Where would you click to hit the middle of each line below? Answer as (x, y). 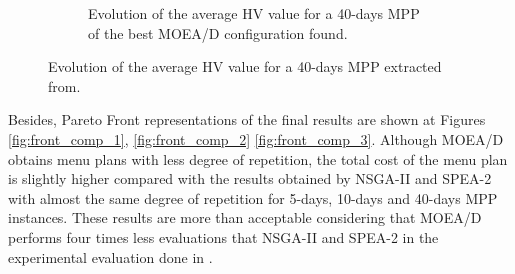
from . (64, 85)
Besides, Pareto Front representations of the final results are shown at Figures (247, 119)
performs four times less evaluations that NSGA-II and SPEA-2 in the (223, 236)
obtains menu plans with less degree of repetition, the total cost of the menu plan (258, 158)
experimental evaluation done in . (110, 256)
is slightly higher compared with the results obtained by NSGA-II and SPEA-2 (250, 178)
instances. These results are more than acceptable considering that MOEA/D (245, 217)
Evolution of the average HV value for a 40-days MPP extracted (245, 66)
